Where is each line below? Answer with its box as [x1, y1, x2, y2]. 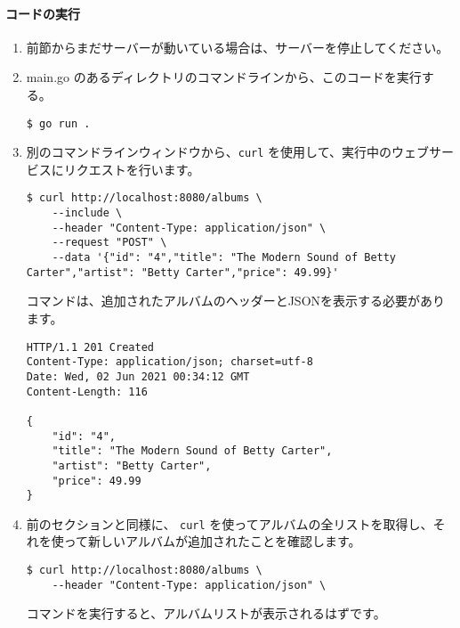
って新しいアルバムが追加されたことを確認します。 [63, 532, 361, 551]
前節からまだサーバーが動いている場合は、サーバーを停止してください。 [26, 37, 449, 56]
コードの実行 [5, 4, 80, 22]
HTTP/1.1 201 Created [26, 340, 154, 354]
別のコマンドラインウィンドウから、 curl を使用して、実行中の [26, 143, 391, 161]
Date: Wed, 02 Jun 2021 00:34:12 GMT [26, 370, 250, 383]
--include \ [52, 207, 123, 220]
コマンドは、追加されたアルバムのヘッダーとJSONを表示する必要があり [26, 291, 446, 310]
